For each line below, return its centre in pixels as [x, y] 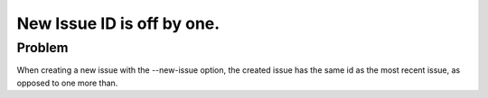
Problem [42, 48]
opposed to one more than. [67, 83]
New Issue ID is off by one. [118, 23]
